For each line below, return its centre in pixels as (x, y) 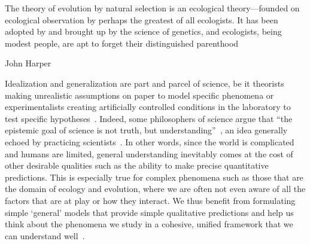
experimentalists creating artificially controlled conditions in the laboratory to (148, 107)
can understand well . (45, 235)
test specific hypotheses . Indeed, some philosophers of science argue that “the (149, 118)
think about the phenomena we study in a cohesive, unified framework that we (149, 224)
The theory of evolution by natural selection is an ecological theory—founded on (152, 8)
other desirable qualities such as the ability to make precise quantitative (137, 165)
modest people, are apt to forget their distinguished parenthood (122, 43)
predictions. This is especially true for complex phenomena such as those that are (154, 177)
